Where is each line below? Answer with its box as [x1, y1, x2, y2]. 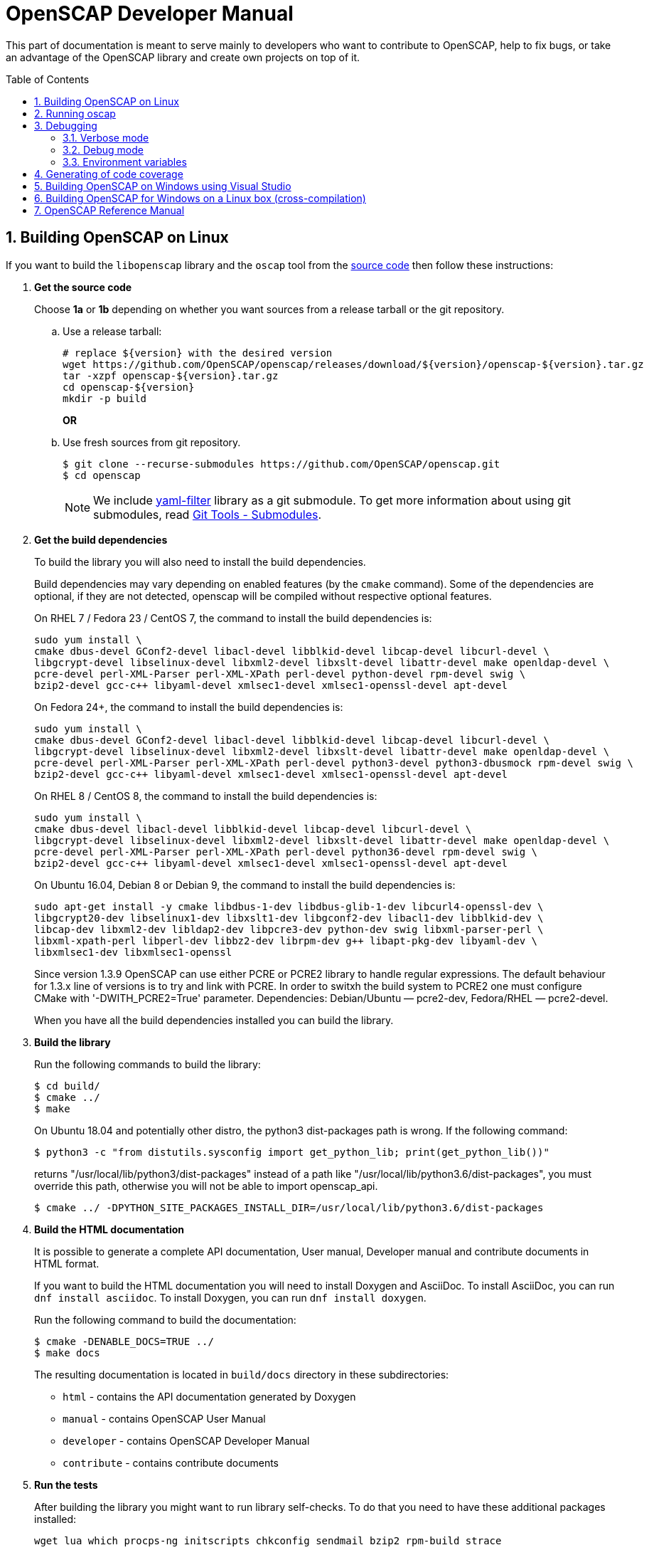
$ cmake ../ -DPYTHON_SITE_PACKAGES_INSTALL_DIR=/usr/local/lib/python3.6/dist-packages [34, 1201, 544, 1213]
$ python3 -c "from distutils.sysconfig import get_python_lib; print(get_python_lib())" [34, 1146, 549, 1158]
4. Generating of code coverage [34, 167, 183, 180]
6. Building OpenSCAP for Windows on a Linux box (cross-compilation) [34, 191, 366, 204]
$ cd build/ [34, 1080, 100, 1092]
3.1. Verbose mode [63, 131, 149, 144]
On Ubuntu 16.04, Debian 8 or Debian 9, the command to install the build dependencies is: [34, 878, 456, 891]
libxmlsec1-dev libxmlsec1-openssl [34, 946, 232, 958]
